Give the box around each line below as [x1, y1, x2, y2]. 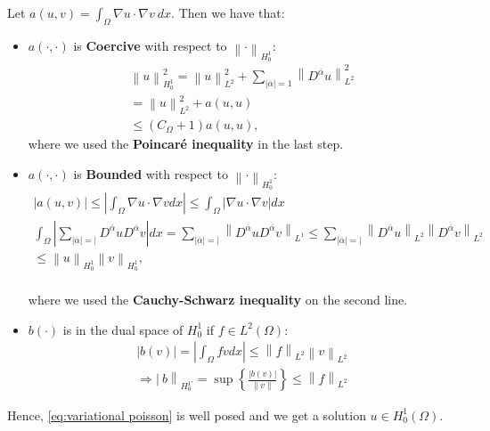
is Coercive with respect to [73, 36, 227, 54]
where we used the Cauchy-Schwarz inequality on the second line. [28, 290, 408, 309]
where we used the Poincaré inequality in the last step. [28, 134, 344, 153]
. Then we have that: [171, 4, 285, 21]
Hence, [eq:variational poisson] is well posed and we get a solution [7, 405, 366, 424]
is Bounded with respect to [73, 164, 229, 183]
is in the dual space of [62, 320, 184, 338]
